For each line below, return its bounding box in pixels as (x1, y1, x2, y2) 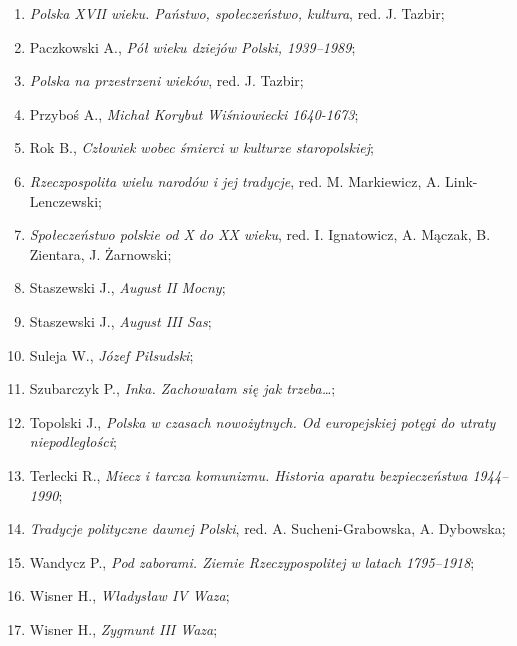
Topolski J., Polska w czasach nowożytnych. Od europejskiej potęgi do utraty (29, 411, 496, 432)
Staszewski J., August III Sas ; (29, 310, 212, 331)
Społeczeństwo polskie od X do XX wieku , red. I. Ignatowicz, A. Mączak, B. (29, 224, 491, 245)
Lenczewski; (29, 190, 102, 211)
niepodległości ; (29, 431, 117, 452)
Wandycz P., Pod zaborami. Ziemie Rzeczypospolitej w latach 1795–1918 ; (29, 551, 475, 572)
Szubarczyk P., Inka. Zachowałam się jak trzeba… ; (29, 378, 336, 399)
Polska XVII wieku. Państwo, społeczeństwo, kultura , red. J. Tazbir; (29, 3, 445, 23)
